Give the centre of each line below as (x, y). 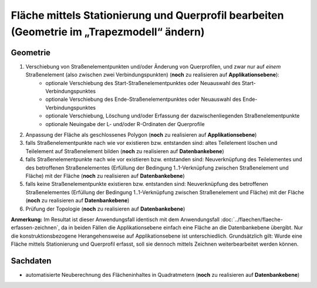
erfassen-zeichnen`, (35, 228)
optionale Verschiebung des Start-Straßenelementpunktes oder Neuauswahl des (143, 83)
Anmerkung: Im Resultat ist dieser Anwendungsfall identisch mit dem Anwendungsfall (115, 219)
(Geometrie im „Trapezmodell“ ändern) (108, 32)
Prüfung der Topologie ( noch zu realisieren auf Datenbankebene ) (105, 209)
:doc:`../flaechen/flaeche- (252, 219)
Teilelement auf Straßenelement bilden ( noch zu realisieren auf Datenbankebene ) (125, 151)
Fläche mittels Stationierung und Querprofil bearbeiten (147, 15)
